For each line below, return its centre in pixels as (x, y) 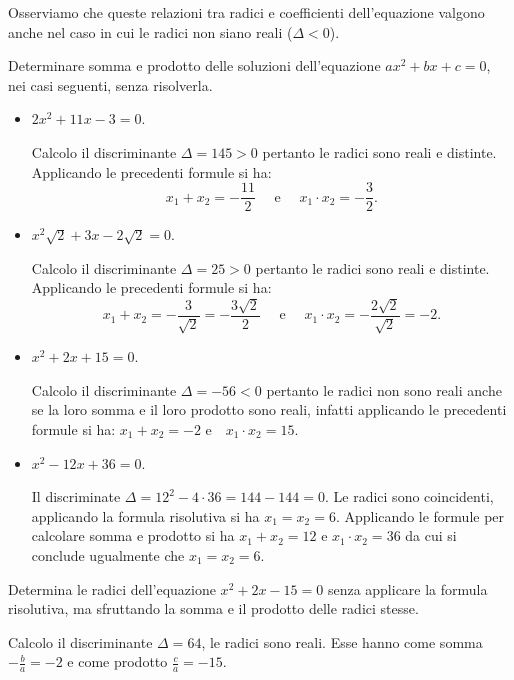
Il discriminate (76, 496)
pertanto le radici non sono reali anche (384, 389)
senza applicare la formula (407, 588)
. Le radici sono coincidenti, (409, 496)
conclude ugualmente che (108, 554)
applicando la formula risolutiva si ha (145, 515)
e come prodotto (117, 661)
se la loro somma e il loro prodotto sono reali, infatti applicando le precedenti (269, 409)
